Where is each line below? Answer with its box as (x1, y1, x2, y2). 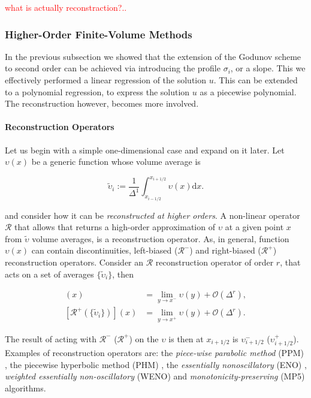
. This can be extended (213, 74, 298, 86)
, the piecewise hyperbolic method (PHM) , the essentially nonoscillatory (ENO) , (5, 358, 307, 370)
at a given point (225, 221, 284, 233)
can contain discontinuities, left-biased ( (31, 244, 178, 257)
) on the (129, 332, 159, 345)
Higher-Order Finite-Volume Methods (5, 26, 192, 41)
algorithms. (5, 382, 46, 394)
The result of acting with (5, 332, 96, 345)
